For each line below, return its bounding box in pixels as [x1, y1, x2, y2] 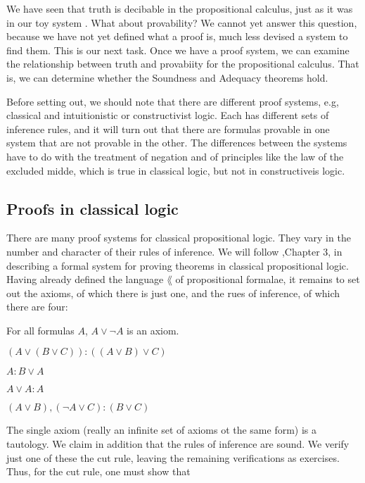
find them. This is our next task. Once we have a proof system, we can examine [6, 42, 350, 57]
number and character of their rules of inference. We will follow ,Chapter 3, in [6, 244, 342, 258]
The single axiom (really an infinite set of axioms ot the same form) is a [6, 422, 317, 437]
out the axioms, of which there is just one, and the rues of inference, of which [6, 285, 340, 300]
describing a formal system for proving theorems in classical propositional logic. [6, 258, 349, 272]
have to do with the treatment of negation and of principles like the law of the [6, 149, 344, 163]
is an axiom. [127, 322, 179, 337]
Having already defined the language [6, 272, 164, 287]
